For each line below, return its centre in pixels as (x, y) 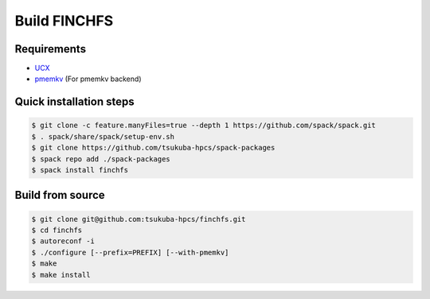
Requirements (51, 49)
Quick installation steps (74, 102)
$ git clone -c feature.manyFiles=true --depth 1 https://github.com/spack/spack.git (203, 126)
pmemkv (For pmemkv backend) (88, 79)
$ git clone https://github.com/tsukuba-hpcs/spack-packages (153, 148)
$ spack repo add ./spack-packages (101, 159)
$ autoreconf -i (63, 241)
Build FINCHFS (64, 21)
